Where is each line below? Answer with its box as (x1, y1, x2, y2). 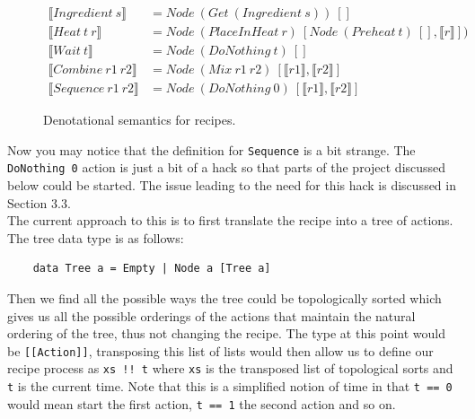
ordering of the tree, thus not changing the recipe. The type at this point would (7, 324, 445, 343)
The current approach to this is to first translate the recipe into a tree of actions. (7, 211, 453, 230)
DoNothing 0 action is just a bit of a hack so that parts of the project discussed (7, 158, 446, 177)
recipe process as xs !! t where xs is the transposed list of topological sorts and (7, 359, 453, 378)
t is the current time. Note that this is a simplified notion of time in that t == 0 (7, 377, 453, 396)
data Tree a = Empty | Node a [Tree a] (32, 262, 271, 275)
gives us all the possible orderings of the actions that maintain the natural (7, 306, 416, 325)
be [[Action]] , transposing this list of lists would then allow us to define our (7, 341, 434, 360)
